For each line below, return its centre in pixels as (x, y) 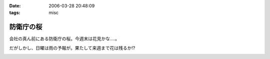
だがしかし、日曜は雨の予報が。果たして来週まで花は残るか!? (72, 48)
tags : (15, 13)
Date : (15, 6)
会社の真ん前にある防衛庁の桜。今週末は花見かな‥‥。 (64, 39)
